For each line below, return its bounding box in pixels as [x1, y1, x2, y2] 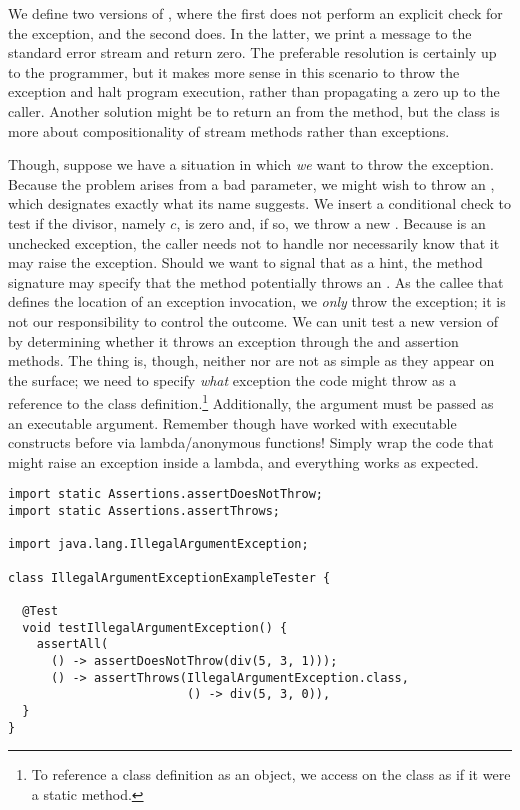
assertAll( [36, 637, 109, 652]
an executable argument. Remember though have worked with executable [8, 412, 457, 433]
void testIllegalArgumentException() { [22, 620, 288, 635]
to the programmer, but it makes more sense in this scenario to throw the [8, 61, 460, 82]
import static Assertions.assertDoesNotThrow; [8, 487, 323, 502]
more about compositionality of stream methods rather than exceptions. [8, 120, 450, 141]
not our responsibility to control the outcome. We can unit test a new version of [8, 310, 499, 331]
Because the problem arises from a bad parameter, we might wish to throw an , [8, 173, 495, 194]
